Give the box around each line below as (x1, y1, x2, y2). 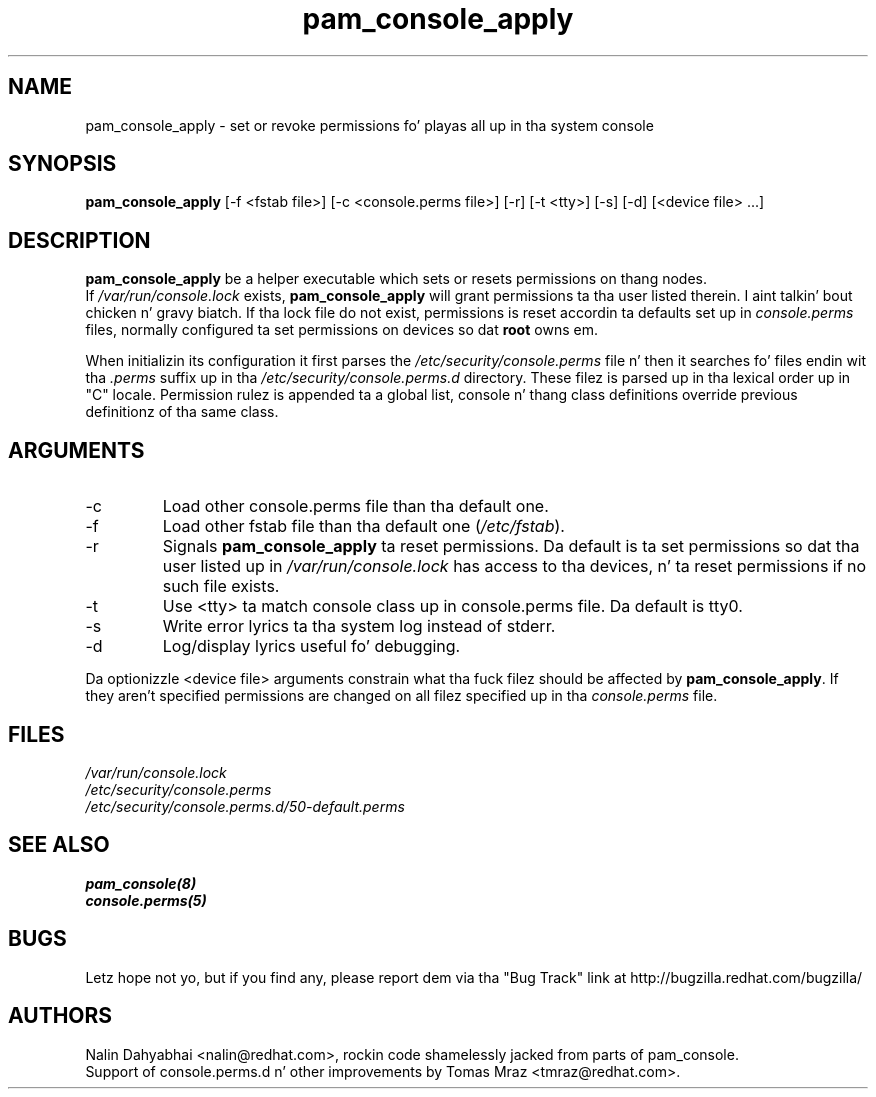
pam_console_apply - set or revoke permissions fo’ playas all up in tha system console (85, 116, 654, 134)
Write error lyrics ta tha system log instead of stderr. (162, 616, 556, 637)
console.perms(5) (85, 891, 207, 909)
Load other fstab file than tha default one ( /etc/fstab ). (162, 516, 565, 537)
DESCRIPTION (8, 227, 151, 253)
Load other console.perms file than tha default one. (162, 496, 549, 517)
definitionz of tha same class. (85, 403, 279, 421)
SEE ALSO (8, 832, 110, 858)
